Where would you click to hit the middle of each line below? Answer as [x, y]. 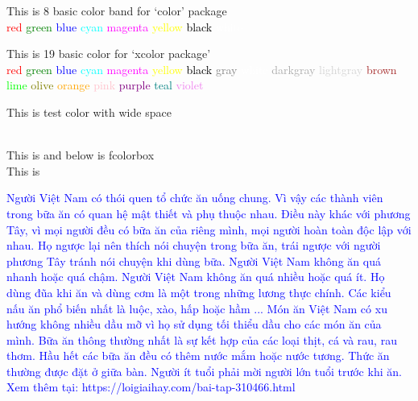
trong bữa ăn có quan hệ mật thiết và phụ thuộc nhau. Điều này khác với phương [209, 213]
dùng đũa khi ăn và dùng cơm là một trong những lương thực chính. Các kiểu [199, 292]
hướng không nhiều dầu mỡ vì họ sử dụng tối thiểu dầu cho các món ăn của [194, 324]
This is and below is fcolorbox [81, 155]
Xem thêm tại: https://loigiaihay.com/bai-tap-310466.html [151, 387]
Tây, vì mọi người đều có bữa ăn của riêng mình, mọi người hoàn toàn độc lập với [209, 229]
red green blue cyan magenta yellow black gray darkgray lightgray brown [202, 69]
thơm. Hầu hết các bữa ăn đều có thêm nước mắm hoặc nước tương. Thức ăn [198, 356]
